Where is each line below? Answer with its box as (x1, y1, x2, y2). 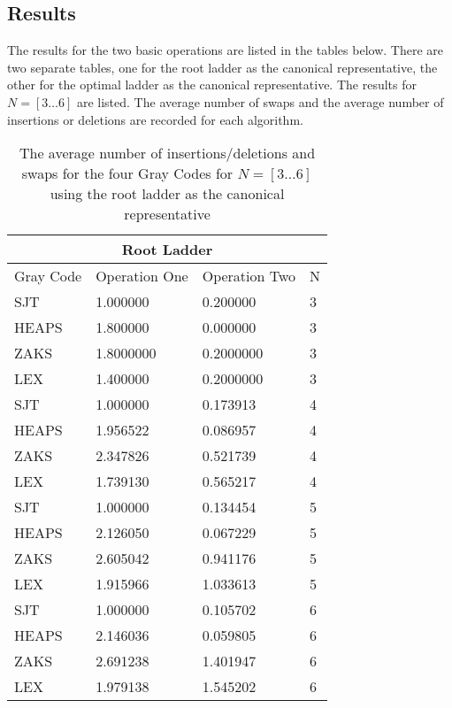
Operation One (96, 265, 188, 287)
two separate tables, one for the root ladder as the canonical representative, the (7, 58, 438, 76)
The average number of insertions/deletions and (19, 142, 316, 164)
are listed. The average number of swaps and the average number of (76, 92, 444, 111)
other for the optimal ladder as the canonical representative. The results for (7, 75, 417, 94)
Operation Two (202, 265, 296, 287)
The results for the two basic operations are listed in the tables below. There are (7, 41, 443, 59)
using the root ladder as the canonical (50, 183, 285, 204)
